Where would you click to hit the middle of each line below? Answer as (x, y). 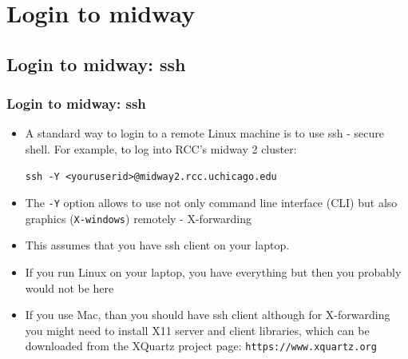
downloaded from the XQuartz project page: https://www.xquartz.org (201, 346)
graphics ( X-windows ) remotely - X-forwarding (139, 218)
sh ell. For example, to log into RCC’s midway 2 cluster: (161, 148)
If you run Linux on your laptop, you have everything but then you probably (213, 272)
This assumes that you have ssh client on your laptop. (157, 245)
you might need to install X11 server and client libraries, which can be (197, 330)
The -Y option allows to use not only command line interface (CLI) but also (211, 203)
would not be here (69, 287)
